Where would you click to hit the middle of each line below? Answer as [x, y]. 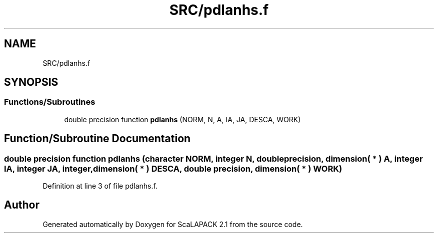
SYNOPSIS [31, 82]
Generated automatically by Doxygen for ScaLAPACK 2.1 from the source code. [173, 224]
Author [22, 205]
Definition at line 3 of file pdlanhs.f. [100, 186]
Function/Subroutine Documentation [97, 139]
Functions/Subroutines [50, 102]
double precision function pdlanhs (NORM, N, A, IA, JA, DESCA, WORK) [182, 119]
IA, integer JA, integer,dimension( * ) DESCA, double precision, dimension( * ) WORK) [173, 168]
